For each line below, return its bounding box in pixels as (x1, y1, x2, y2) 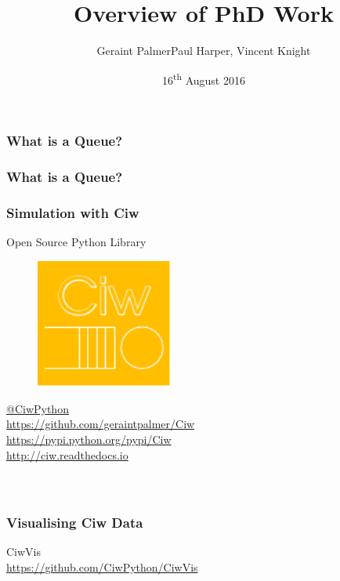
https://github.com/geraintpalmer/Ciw (6, 416, 195, 432)
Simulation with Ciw (6, 202, 139, 222)
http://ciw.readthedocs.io (6, 446, 128, 463)
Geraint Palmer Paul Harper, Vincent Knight (96, 42, 311, 59)
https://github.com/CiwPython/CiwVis (6, 558, 198, 575)
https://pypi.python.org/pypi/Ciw (6, 430, 172, 447)
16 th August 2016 (162, 69, 245, 88)
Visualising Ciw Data (6, 513, 143, 532)
